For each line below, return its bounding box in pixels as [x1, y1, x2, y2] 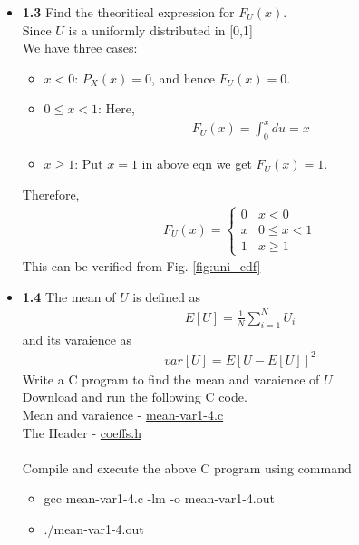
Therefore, [22, 184, 80, 203]
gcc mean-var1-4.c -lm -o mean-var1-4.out [44, 489, 275, 508]
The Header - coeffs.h [22, 423, 141, 442]
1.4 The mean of [22, 287, 116, 306]
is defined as [132, 287, 201, 306]
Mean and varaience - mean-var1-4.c [22, 404, 224, 423]
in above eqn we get [141, 154, 252, 173]
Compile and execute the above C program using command [22, 458, 352, 477]
